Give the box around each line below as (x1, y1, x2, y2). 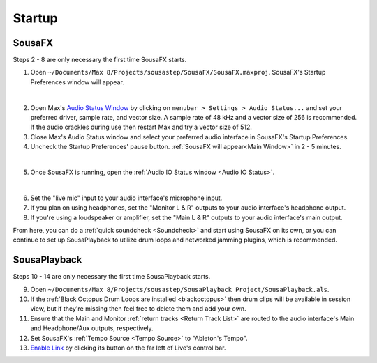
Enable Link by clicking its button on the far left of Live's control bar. (30, 343, 226, 352)
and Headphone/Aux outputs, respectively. (30, 324, 154, 332)
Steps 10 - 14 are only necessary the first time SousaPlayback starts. (13, 272, 211, 281)
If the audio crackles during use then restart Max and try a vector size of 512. (30, 123, 253, 132)
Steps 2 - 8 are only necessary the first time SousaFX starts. (13, 56, 187, 64)
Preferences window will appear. (30, 77, 125, 86)
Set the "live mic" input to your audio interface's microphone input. (30, 194, 223, 202)
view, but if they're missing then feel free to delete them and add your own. (30, 304, 246, 313)
